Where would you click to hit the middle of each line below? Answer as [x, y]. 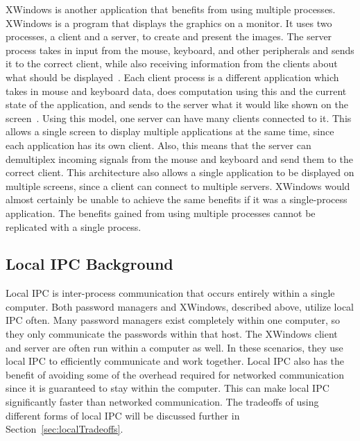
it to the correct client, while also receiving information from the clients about [172, 63]
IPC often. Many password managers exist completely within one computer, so [173, 320]
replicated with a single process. [74, 226]
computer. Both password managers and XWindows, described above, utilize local [180, 306]
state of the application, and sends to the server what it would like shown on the [177, 104]
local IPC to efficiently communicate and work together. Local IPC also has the [175, 361]
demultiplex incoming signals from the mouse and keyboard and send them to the [179, 158]
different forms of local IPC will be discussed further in [123, 415]
